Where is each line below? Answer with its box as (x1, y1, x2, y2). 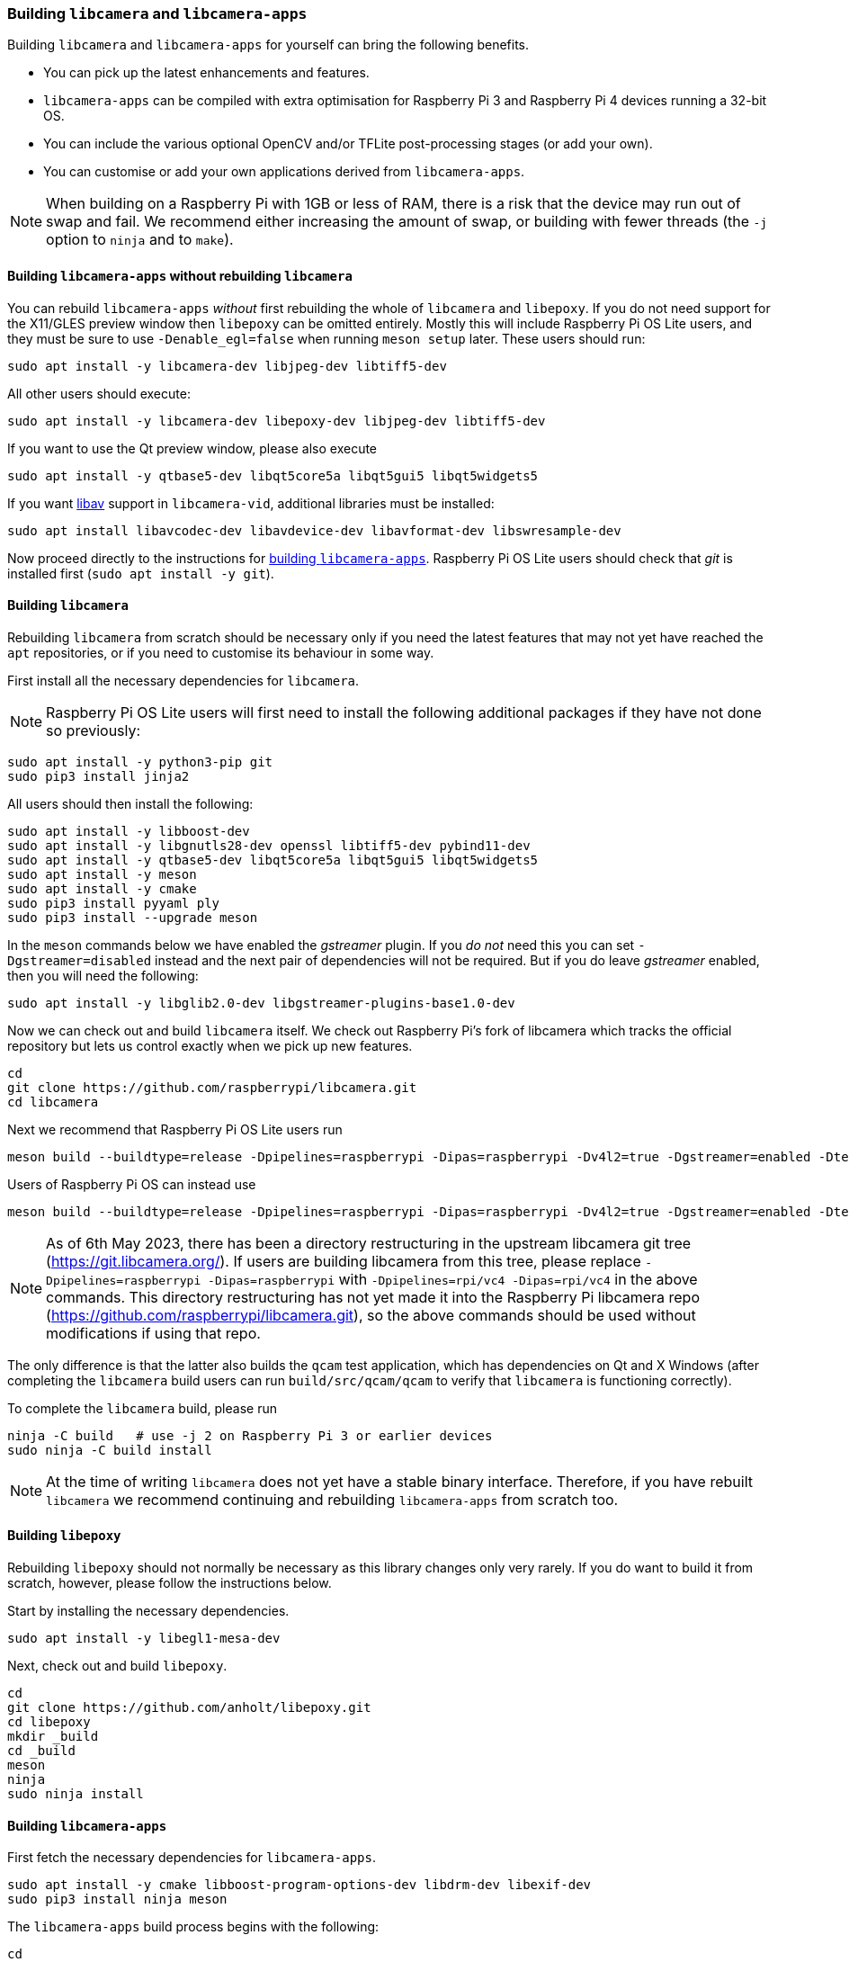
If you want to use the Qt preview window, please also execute (7, 440, 378, 456)
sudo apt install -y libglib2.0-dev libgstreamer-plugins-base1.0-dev (7, 995, 515, 1010)
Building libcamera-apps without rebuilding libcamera (7, 267, 353, 283)
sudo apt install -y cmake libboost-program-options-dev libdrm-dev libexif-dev (7, 1877, 592, 1893)
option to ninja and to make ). (46, 230, 234, 249)
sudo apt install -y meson (7, 866, 197, 882)
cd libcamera (7, 1094, 99, 1109)
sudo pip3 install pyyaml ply (7, 895, 220, 910)
